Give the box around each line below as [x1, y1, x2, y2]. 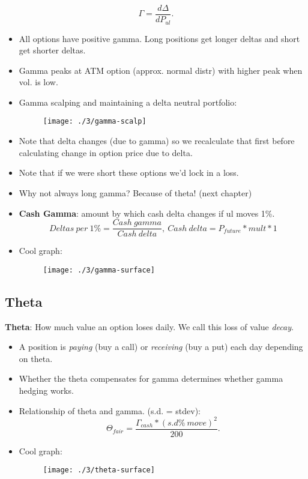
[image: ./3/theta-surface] [43, 466, 155, 475]
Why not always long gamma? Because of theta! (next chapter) [19, 186, 252, 199]
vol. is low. [19, 76, 58, 88]
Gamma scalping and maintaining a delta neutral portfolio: [19, 95, 237, 108]
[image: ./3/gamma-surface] [43, 265, 155, 274]
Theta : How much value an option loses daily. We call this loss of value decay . [5, 320, 294, 333]
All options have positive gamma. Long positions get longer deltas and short [19, 32, 300, 44]
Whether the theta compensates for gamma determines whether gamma [19, 372, 283, 385]
